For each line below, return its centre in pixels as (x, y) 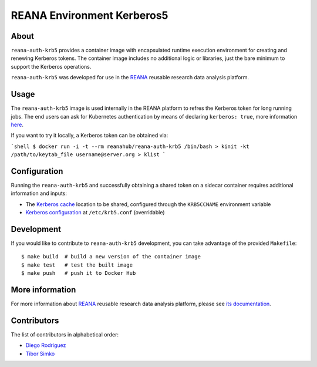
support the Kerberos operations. (51, 66)
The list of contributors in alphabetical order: (65, 335)
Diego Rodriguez (46, 345)
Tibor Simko (40, 353)
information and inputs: (39, 193)
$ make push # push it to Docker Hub (79, 273)
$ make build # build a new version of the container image (111, 257)
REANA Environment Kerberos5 (90, 15)
